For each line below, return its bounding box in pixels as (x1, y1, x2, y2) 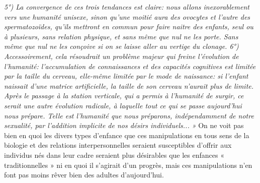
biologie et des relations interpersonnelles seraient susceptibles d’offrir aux (4, 140, 232, 150)
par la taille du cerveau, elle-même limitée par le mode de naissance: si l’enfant (4, 71, 248, 81)
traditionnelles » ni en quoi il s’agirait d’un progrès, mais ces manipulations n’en (4, 159, 252, 170)
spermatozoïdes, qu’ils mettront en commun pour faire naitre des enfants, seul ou (4, 21, 253, 32)
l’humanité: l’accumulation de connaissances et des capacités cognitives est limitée (4, 60, 256, 71)
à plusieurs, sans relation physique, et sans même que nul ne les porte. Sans (4, 31, 238, 41)
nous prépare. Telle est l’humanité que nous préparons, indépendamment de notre (4, 110, 254, 120)
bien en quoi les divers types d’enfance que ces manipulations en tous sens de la (4, 130, 249, 140)
